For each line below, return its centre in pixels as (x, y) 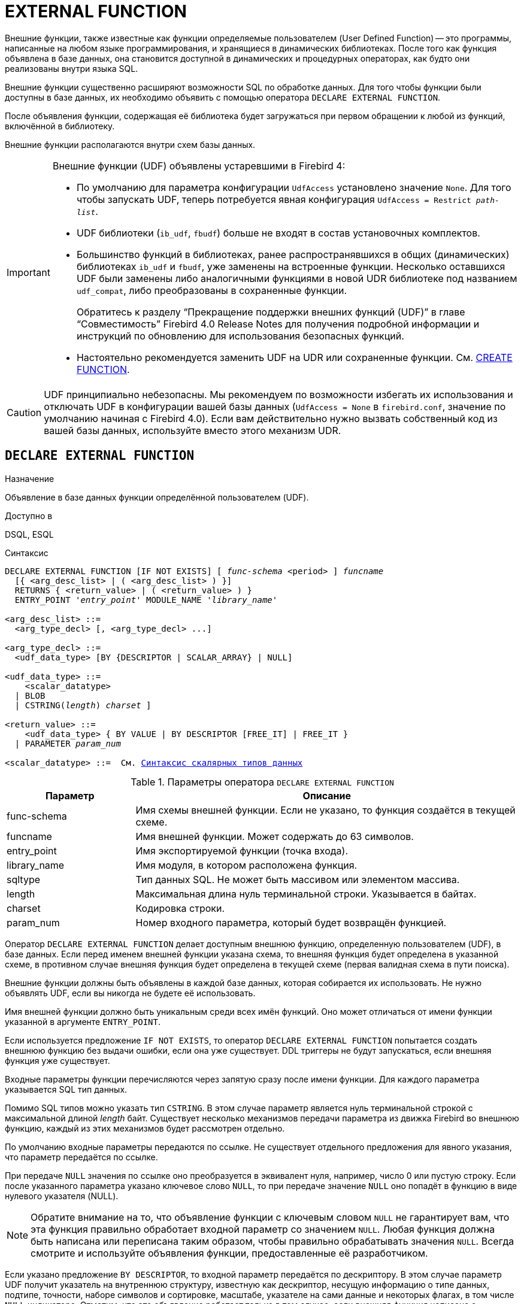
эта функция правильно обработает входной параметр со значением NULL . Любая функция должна (263, 1229)
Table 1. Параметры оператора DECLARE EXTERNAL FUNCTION (262, 782)
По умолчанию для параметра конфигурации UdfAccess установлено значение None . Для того (294, 187)
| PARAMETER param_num (68, 743)
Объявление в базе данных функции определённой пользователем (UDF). (157, 497)
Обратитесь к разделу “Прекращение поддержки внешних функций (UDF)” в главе (271, 312)
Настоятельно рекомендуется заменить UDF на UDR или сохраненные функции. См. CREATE (294, 357)
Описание (327, 795)
